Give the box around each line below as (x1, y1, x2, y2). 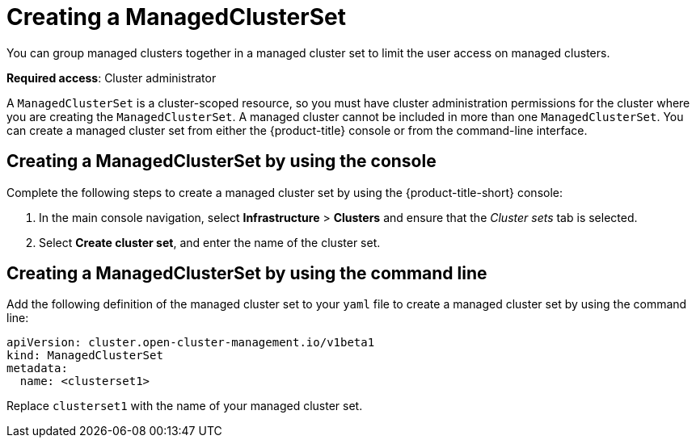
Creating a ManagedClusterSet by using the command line (6, 263, 487, 284)
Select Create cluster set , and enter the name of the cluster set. (39, 235, 381, 249)
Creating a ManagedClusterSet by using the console (6, 151, 437, 172)
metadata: (6, 362, 68, 375)
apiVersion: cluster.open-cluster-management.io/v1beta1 (6, 336, 375, 350)
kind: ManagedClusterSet (6, 349, 163, 362)
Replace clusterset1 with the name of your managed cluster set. (6, 399, 363, 413)
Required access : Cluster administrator (6, 70, 217, 85)
